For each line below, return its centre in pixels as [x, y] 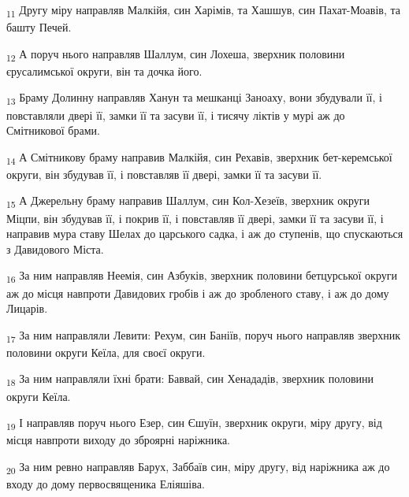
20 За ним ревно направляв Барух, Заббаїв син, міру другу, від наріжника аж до [198, 467]
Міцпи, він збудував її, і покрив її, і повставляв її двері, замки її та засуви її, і [195, 218]
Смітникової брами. [53, 130]
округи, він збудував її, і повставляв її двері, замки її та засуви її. [164, 174]
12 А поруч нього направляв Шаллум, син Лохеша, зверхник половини [176, 54]
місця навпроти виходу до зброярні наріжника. [119, 440]
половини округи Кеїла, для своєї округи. [106, 352]
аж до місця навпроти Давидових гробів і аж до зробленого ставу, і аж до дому [198, 293]
